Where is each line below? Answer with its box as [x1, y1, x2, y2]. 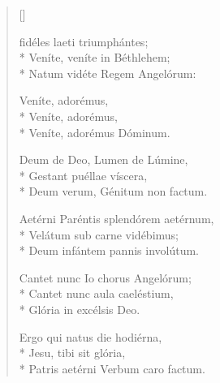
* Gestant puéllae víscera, [19, 166, 148, 183]
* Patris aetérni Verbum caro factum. [19, 359, 205, 377]
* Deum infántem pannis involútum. [19, 242, 199, 259]
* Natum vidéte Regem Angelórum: [19, 64, 196, 81]
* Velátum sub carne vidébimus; [19, 226, 179, 243]
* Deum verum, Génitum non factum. [19, 183, 208, 200]
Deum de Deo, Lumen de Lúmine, [19, 151, 188, 168]
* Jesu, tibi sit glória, [19, 344, 126, 361]
